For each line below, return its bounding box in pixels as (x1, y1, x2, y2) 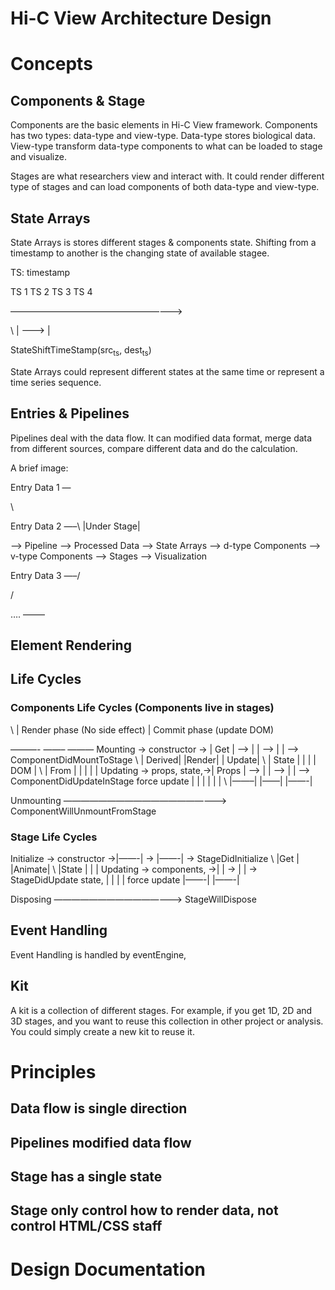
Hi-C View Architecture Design (10, 7, 272, 30)
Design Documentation (10, 1258, 206, 1281)
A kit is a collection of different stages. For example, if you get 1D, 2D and (10, 1004, 313, 1016)
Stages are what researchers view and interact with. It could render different (10, 170, 325, 182)
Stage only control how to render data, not (10, 1202, 279, 1219)
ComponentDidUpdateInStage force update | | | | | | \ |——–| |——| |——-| (10, 775, 313, 787)
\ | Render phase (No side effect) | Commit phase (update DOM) (10, 723, 275, 736)
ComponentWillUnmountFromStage (10, 805, 157, 817)
